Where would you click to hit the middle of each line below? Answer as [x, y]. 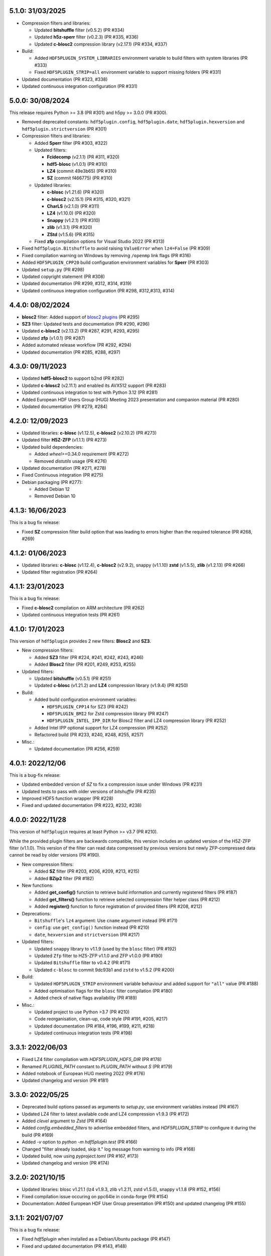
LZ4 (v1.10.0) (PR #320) [71, 213]
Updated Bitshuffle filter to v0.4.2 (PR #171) [82, 963]
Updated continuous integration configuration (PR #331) [80, 86]
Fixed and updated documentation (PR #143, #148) [74, 1246]
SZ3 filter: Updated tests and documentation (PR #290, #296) [86, 324]
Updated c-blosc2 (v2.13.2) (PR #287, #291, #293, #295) [81, 331]
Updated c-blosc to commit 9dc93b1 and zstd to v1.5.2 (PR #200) [104, 970]
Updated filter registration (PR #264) [60, 572]
